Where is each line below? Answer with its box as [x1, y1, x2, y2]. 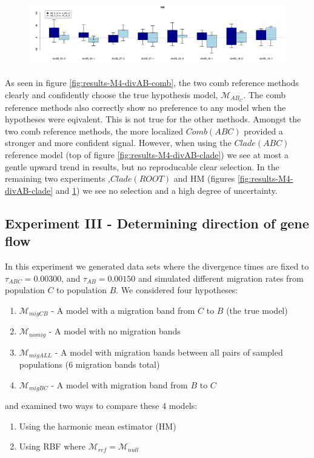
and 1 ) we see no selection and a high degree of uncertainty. [55, 184, 278, 196]
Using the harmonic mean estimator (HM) [19, 419, 176, 432]
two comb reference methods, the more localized [5, 124, 184, 137]
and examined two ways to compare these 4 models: [5, 399, 198, 412]
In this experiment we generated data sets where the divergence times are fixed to [5, 260, 309, 272]
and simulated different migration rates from [138, 271, 304, 284]
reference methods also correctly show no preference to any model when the [5, 101, 286, 113]
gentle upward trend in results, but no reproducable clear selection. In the [5, 160, 279, 173]
